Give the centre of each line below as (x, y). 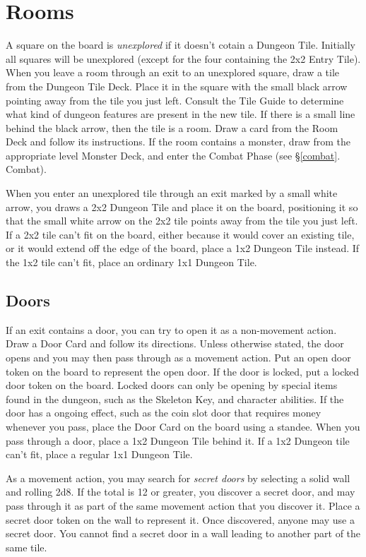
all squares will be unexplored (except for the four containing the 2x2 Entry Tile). (183, 58)
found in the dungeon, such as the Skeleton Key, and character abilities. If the (175, 399)
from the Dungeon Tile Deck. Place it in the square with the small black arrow (177, 86)
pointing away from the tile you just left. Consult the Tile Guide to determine (175, 100)
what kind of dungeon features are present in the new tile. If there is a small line (181, 114)
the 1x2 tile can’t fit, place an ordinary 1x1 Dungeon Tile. (131, 262)
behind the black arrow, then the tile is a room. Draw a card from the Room (172, 127)
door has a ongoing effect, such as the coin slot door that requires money (164, 413)
